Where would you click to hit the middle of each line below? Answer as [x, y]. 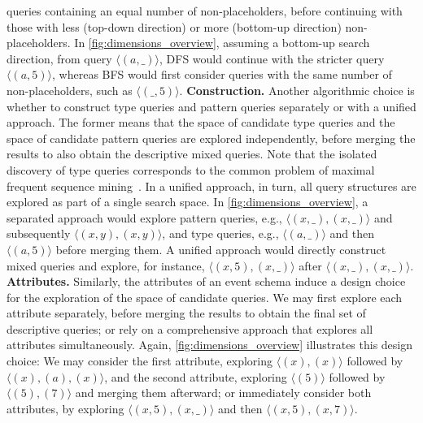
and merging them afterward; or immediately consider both [223, 393]
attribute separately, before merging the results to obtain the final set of [186, 313]
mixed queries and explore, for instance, [106, 265]
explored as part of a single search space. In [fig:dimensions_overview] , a [188, 202]
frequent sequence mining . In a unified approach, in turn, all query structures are [211, 186]
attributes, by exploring [65, 408]
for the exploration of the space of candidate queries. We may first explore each [205, 297]
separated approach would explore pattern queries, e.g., [144, 217]
